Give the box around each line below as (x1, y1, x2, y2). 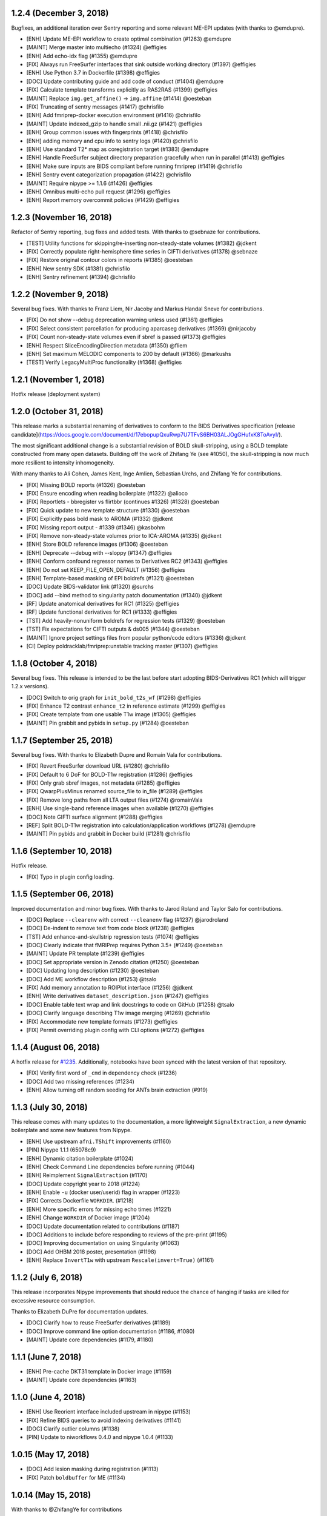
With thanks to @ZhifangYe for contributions (11, 1506, 122, 1513)
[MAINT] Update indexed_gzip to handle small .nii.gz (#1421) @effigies (26, 120, 202, 127)
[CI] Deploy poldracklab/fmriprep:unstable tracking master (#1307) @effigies (26, 643, 218, 650)
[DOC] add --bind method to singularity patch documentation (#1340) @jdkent (26, 591, 222, 599)
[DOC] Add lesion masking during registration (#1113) (26, 1465, 159, 1473)
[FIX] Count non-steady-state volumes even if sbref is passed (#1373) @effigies (26, 334, 226, 341)
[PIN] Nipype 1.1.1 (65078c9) (26, 1146, 96, 1153)
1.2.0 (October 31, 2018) (11, 406, 104, 417)
